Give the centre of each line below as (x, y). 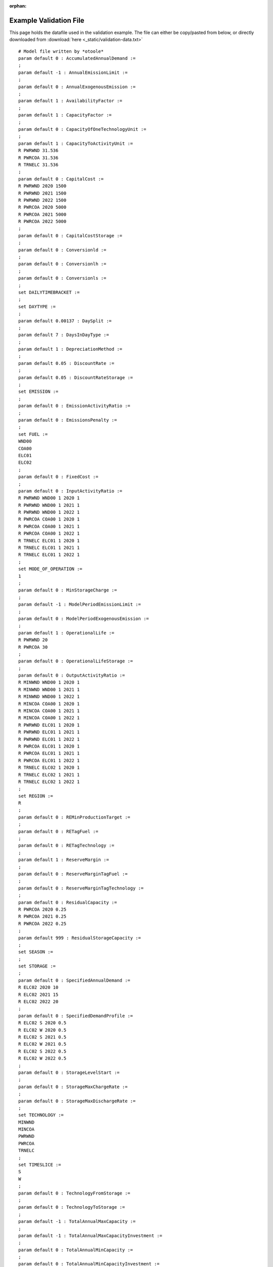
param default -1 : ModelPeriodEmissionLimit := (80, 605)
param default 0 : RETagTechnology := (66, 846)
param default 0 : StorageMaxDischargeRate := (77, 1101)
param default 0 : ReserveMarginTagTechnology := (81, 888)
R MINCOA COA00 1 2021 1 (49, 711)
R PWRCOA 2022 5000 (42, 221)
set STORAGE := (37, 966)
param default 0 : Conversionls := (62, 278)
